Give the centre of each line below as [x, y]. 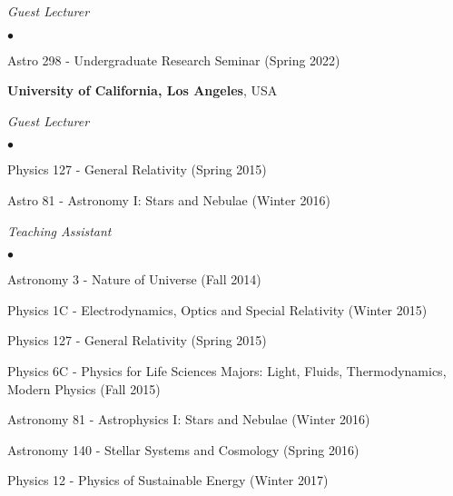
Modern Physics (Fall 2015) [84, 388]
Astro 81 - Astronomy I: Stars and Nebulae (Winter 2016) [169, 199]
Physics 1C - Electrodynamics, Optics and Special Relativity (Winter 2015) [217, 309]
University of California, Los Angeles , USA [143, 90]
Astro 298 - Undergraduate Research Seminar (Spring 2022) [174, 60]
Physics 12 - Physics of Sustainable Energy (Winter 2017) [168, 480]
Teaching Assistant [59, 230]
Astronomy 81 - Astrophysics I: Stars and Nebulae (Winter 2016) [189, 419]
